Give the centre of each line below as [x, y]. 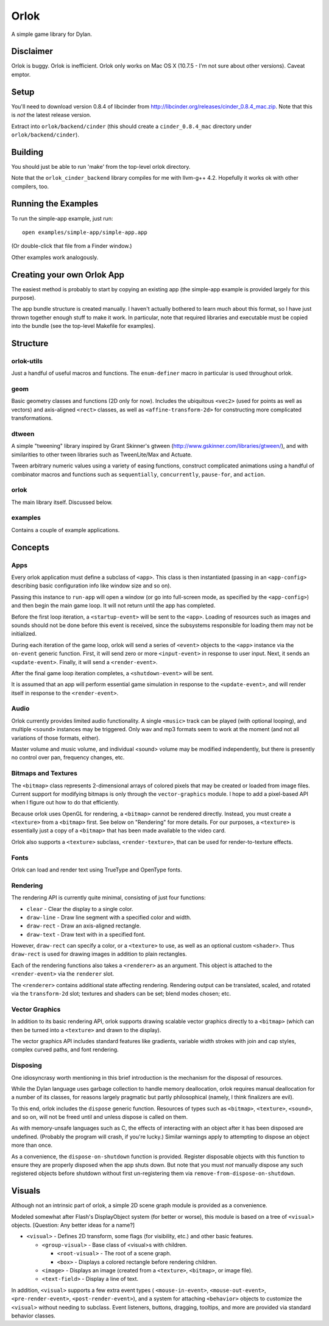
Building [27, 152]
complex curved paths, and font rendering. [65, 1050]
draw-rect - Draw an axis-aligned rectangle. [84, 926]
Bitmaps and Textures [44, 773]
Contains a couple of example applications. [65, 530]
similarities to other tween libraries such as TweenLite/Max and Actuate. [102, 455]
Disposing [27, 1065]
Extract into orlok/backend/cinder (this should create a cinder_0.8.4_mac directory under [132, 126]
